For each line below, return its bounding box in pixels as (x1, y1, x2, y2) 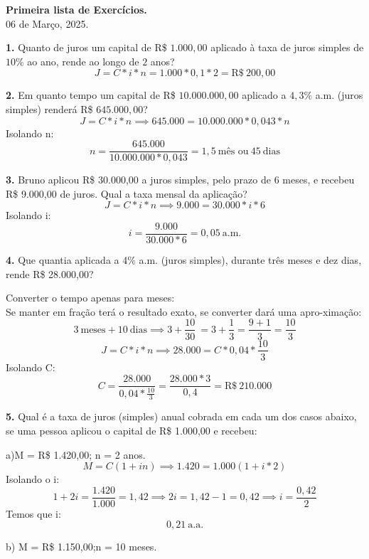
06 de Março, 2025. (6, 16, 89, 31)
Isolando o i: (6, 472, 60, 486)
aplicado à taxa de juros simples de (210, 40, 364, 55)
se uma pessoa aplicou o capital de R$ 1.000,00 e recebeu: (6, 423, 257, 437)
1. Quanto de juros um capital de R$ (6, 40, 167, 55)
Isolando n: (6, 125, 54, 140)
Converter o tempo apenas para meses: (6, 290, 175, 305)
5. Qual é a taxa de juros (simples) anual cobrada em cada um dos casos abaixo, (6, 409, 357, 424)
